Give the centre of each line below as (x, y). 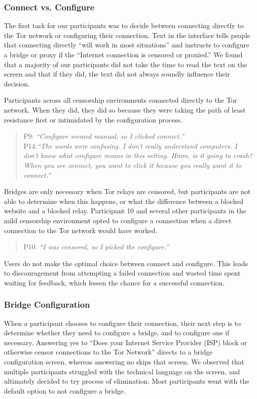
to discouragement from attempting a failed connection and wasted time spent (122, 273)
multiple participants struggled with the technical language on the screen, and (122, 371)
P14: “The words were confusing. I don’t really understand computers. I (130, 145)
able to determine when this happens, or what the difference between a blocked (124, 201)
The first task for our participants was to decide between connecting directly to (124, 25)
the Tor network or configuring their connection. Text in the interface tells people (127, 35)
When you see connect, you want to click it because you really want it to (132, 165)
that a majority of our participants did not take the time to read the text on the (126, 64)
